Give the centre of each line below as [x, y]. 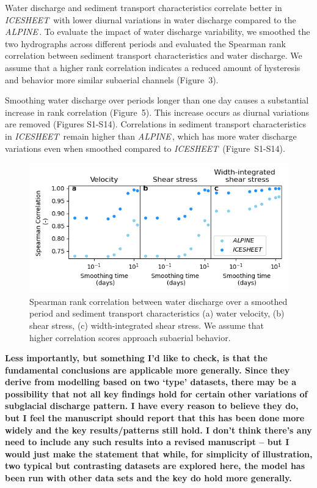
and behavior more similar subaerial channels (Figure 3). [112, 79]
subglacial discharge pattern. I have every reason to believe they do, [152, 406]
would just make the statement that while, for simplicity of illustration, [159, 453]
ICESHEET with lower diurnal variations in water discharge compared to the [151, 19]
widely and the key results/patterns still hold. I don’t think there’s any [158, 430]
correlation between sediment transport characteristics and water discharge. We [154, 55]
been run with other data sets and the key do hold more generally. [148, 478]
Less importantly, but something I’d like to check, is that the [136, 358]
